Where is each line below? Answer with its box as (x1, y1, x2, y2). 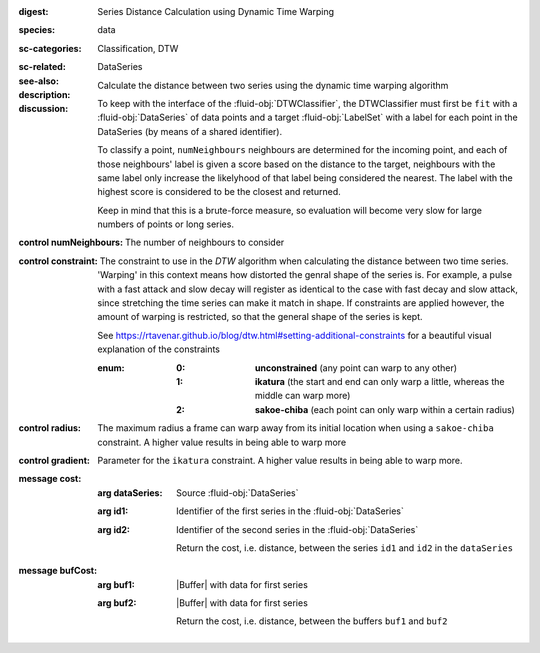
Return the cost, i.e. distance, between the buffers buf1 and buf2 (176, 615, 448, 627)
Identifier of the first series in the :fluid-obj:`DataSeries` (176, 505, 404, 517)
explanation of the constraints (97, 343, 220, 355)
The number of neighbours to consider (125, 236, 285, 249)
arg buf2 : (97, 597, 137, 609)
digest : (18, 6, 49, 17)
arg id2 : (97, 523, 130, 535)
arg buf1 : (97, 578, 135, 590)
